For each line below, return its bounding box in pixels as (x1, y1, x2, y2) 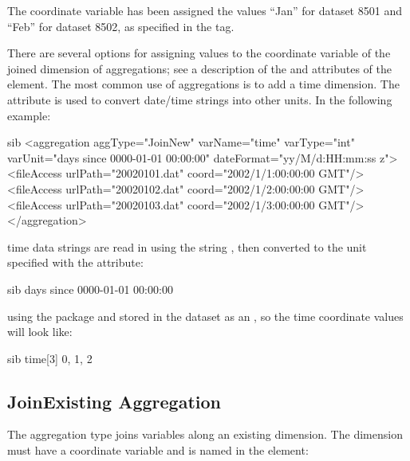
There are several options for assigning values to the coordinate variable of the (7, 45, 391, 61)
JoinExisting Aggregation (7, 389, 221, 413)
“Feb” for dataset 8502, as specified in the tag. (7, 18, 235, 34)
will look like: (7, 323, 73, 340)
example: (7, 107, 51, 123)
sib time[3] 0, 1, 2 (7, 350, 93, 366)
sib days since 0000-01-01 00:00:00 (7, 280, 173, 297)
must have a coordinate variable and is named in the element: (7, 442, 309, 459)
